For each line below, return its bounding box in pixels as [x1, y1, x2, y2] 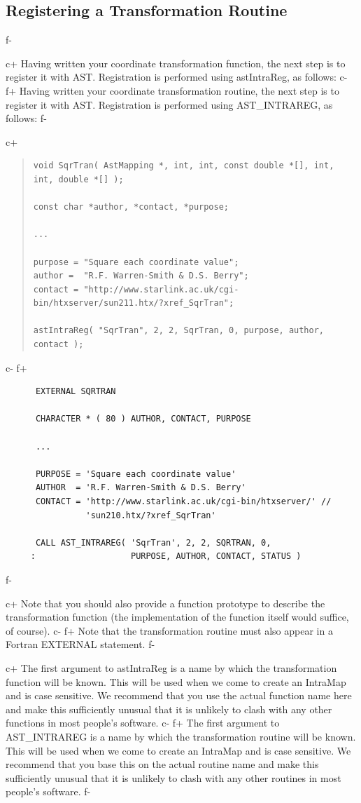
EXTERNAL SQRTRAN [35, 386, 116, 397]
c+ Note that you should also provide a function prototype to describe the [6, 595, 325, 610]
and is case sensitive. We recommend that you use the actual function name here [6, 688, 352, 703]
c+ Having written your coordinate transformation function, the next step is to [6, 55, 346, 70]
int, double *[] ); [33, 174, 124, 184]
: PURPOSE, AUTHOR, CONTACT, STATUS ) [30, 551, 302, 562]
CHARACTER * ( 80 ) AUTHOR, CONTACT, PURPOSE [35, 414, 251, 424]
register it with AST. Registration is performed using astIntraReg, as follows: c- [6, 69, 348, 84]
